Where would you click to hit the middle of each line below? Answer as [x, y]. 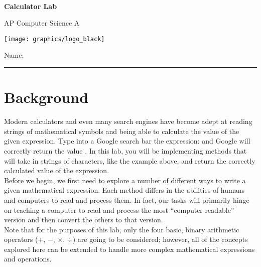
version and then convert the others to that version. [84, 220]
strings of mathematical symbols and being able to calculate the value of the [122, 131]
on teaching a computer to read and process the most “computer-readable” [119, 210]
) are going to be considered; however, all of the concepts [160, 239]
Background [46, 97]
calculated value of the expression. [57, 170]
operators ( [21, 239]
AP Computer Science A [42, 23]
